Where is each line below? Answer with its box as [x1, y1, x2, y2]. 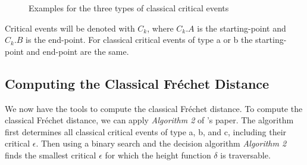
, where [147, 21, 174, 34]
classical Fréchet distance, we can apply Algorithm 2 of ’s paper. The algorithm [5, 114, 294, 126]
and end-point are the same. [26, 45, 129, 57]
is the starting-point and [197, 21, 286, 34]
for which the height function [105, 148, 211, 161]
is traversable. [220, 148, 271, 161]
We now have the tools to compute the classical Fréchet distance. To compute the [5, 102, 303, 114]
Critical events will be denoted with [5, 21, 135, 34]
